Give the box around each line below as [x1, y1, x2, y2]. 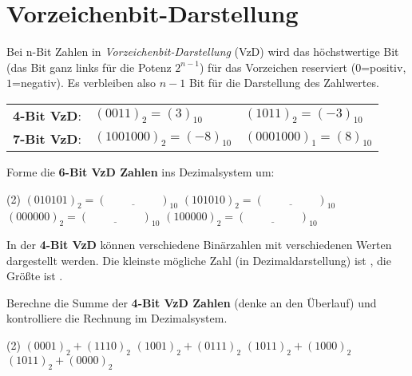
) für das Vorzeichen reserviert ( [200, 58, 356, 75]
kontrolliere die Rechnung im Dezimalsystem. [6, 310, 228, 327]
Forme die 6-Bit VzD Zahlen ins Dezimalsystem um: [6, 163, 275, 180]
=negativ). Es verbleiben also [12, 74, 156, 91]
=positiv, [361, 58, 406, 75]
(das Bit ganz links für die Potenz [6, 58, 172, 75]
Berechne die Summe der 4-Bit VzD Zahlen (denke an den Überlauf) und [6, 294, 377, 311]
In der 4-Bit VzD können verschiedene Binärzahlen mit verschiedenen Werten [6, 236, 392, 253]
